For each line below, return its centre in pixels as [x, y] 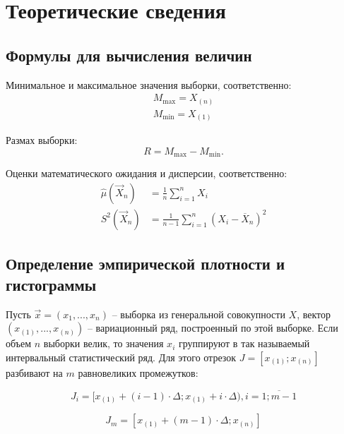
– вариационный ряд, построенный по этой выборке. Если [213, 328]
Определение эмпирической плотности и [146, 264]
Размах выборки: [42, 140]
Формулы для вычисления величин [129, 55]
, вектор [314, 314]
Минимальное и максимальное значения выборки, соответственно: [149, 84]
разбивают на [34, 372]
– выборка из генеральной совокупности [198, 314]
